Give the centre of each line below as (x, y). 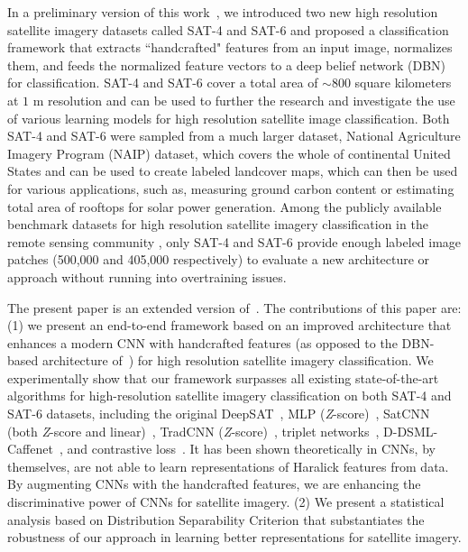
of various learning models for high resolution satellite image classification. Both (229, 118)
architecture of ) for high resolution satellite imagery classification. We (238, 360)
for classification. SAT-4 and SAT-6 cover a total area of (163, 83)
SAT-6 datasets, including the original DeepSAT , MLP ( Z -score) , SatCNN (219, 414)
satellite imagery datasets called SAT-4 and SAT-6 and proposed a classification (228, 29)
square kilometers (403, 83)
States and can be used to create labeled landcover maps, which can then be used (233, 171)
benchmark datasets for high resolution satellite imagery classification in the (218, 224)
